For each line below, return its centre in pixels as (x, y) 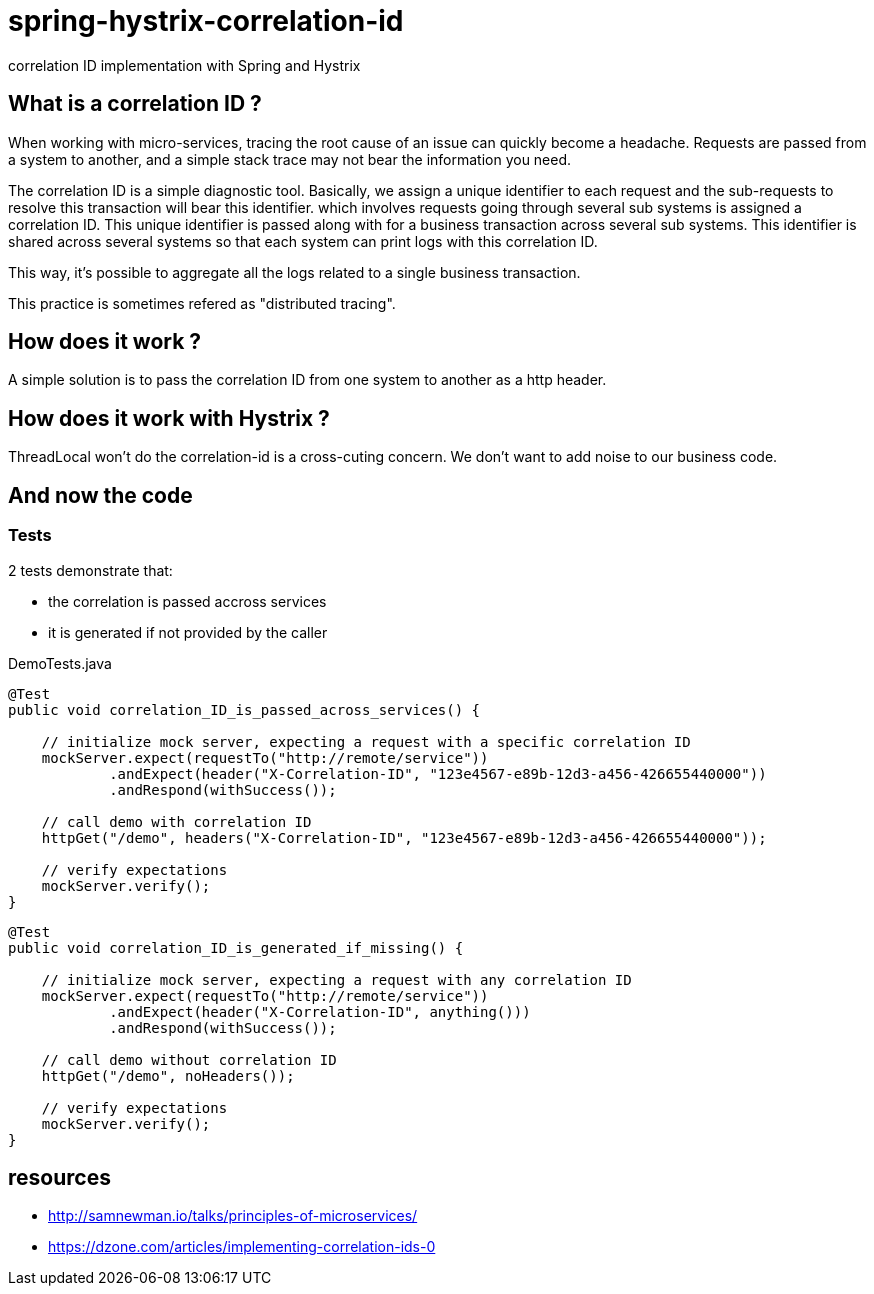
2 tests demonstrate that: (90, 570)
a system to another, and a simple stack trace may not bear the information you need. (290, 159)
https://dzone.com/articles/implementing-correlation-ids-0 (242, 1247)
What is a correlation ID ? (135, 104)
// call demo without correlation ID (189, 1059)
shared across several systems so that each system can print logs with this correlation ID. (303, 241)
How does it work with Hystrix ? (169, 418)
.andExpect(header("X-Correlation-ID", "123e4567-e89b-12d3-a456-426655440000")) (438, 773)
